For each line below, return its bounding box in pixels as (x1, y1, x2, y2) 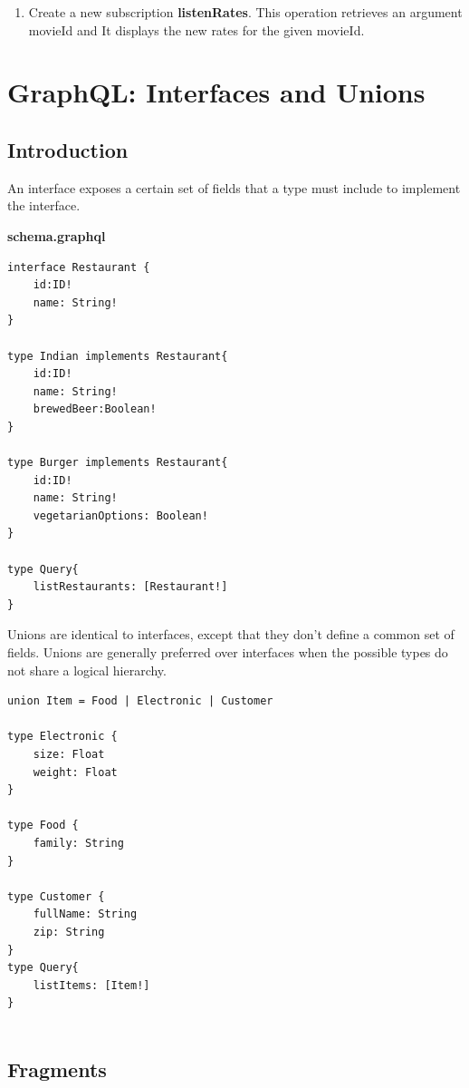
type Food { (7, 819, 79, 832)
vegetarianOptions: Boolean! (33, 509, 208, 522)
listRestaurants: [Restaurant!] (33, 580, 228, 594)
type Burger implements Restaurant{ (7, 456, 228, 470)
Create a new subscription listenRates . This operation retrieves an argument (28, 3, 463, 21)
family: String (33, 836, 124, 850)
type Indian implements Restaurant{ (7, 349, 228, 363)
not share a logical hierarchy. (7, 660, 167, 679)
